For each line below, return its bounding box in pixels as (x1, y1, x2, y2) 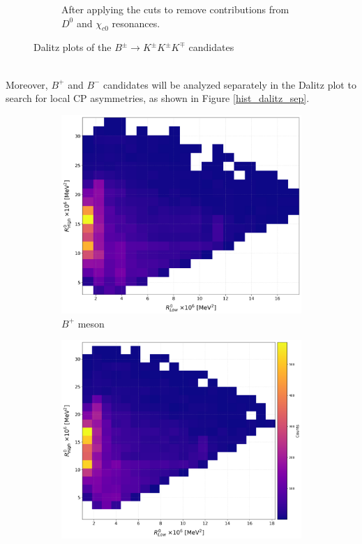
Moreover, (6, 77, 48, 91)
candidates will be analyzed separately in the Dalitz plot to (103, 77, 356, 91)
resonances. (112, 15, 160, 30)
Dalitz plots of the (33, 40, 112, 54)
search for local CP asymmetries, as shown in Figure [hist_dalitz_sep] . (6, 91, 310, 105)
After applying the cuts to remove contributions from (61, 2, 289, 16)
